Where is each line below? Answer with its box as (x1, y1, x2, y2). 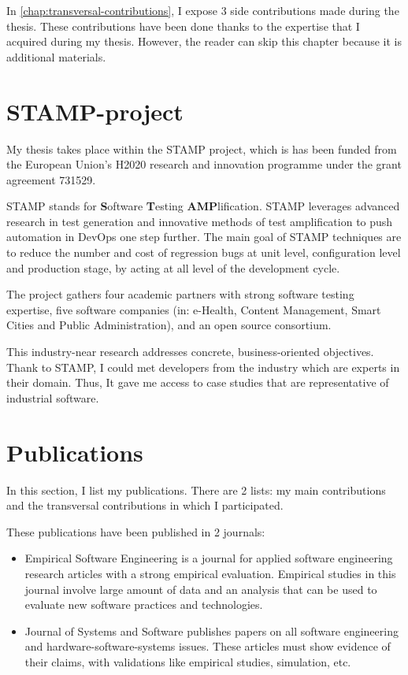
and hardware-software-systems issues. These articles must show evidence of (24, 638, 391, 655)
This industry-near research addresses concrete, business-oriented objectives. (6, 343, 374, 360)
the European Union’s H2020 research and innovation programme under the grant (6, 156, 402, 172)
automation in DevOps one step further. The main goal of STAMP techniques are (6, 228, 402, 245)
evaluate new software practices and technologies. (24, 596, 263, 613)
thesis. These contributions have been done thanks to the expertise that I (6, 17, 360, 34)
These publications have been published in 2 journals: (6, 523, 265, 540)
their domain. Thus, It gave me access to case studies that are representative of (6, 374, 389, 391)
